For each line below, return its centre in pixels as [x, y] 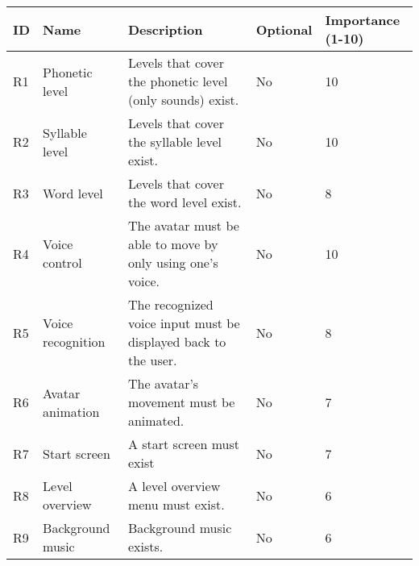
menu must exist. [176, 504]
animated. [156, 420]
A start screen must [184, 444]
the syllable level [175, 141]
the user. [152, 360]
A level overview [174, 486]
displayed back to [177, 341]
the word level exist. [185, 202]
